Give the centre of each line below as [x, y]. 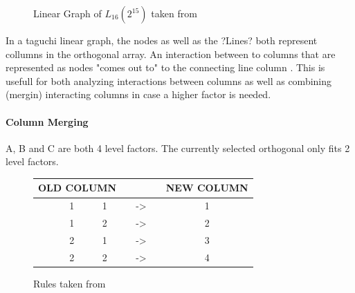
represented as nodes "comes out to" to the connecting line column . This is [165, 67]
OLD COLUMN [78, 188]
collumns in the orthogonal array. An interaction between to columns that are [171, 54]
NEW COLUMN [207, 188]
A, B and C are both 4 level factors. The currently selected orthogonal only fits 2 [178, 148]
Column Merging [47, 121]
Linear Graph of [67, 13]
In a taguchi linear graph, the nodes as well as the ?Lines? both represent [162, 40]
